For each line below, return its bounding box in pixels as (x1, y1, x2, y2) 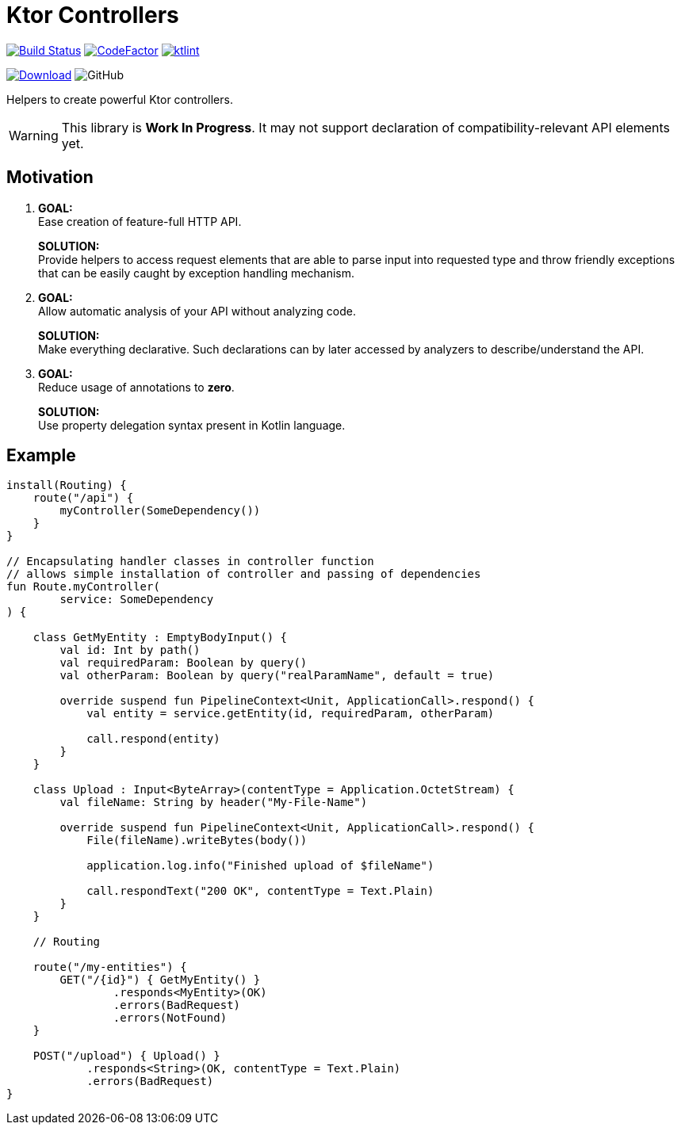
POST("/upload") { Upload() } (33, 1049, 220, 1063)
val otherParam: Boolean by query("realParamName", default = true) (59, 669, 495, 682)
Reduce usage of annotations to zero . (38, 380, 235, 394)
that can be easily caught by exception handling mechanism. (38, 266, 355, 280)
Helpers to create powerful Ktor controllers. (6, 92, 233, 106)
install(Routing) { (6, 479, 127, 492)
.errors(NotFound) (113, 1011, 228, 1025)
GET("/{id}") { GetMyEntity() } (59, 973, 261, 987)
